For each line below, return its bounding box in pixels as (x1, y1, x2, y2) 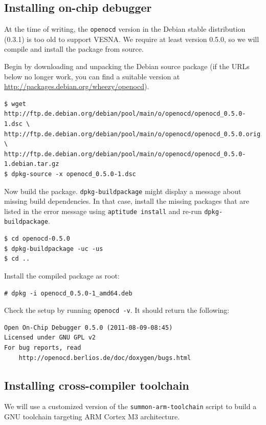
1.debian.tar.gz (4, 160, 59, 168)
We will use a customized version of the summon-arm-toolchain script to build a (4, 401, 257, 412)
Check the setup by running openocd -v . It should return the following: (4, 305, 230, 315)
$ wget (4, 100, 26, 108)
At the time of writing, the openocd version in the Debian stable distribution (4, 24, 246, 34)
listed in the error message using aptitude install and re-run (4, 205, 202, 216)
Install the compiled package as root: (4, 270, 120, 281)
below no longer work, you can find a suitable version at (4, 71, 180, 81)
